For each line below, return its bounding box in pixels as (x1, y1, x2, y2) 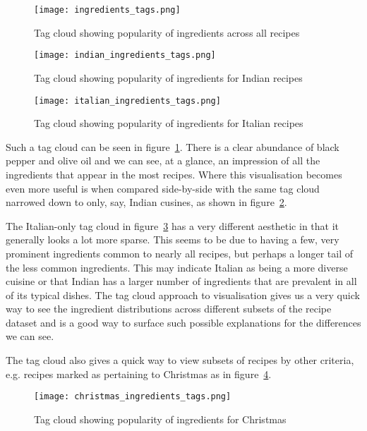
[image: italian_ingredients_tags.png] (34, 95, 221, 106)
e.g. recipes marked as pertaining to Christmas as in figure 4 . (6, 366, 272, 381)
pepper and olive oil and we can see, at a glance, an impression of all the (6, 153, 320, 168)
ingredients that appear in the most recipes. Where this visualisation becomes (6, 166, 342, 181)
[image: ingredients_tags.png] (34, 5, 181, 15)
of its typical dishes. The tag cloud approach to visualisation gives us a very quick (6, 287, 360, 302)
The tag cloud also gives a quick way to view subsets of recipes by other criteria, (6, 353, 354, 368)
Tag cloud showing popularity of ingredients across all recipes (34, 25, 300, 40)
